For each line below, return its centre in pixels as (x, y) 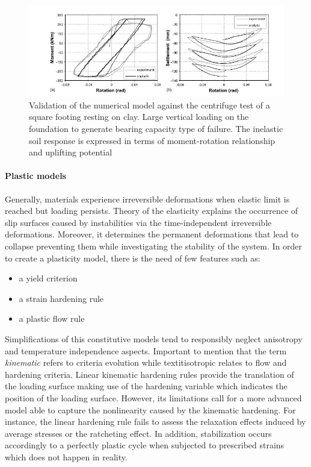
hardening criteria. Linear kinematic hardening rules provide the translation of (149, 374)
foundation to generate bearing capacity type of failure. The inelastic (156, 129)
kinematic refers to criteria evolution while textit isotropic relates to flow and (146, 362)
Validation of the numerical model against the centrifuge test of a (149, 105)
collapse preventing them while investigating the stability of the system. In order (153, 246)
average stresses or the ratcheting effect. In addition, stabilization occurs (138, 433)
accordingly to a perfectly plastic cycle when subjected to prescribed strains (145, 445)
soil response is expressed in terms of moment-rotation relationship (152, 140)
